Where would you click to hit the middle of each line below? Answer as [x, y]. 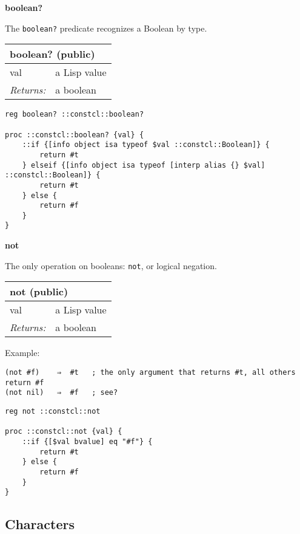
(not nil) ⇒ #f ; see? [62, 393]
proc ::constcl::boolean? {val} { [75, 135]
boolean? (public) [52, 54]
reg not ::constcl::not [53, 411]
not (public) [39, 292]
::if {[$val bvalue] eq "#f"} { [87, 441]
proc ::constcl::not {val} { [64, 432]
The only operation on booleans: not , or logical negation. [111, 265]
